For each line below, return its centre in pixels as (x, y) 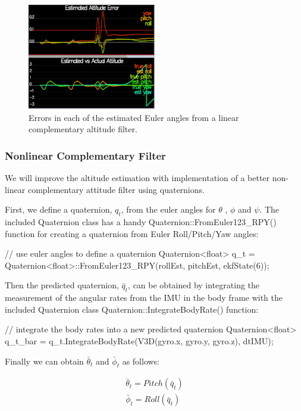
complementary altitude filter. (83, 129)
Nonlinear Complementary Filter (85, 155)
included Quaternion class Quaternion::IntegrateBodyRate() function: (132, 309)
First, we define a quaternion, (59, 209)
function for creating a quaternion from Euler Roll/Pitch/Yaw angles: (132, 233)
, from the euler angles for (168, 209)
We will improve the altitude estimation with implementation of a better (137, 178)
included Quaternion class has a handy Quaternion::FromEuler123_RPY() (141, 222)
